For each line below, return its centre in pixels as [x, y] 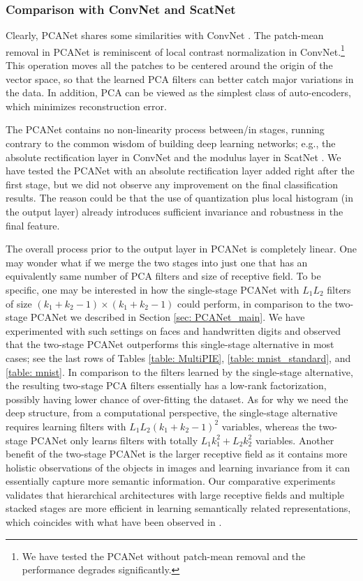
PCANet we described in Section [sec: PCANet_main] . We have [168, 317]
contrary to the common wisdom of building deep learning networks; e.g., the [171, 143]
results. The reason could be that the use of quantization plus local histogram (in [179, 198]
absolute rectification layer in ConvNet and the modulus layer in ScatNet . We [173, 157]
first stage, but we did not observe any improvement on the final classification [172, 184]
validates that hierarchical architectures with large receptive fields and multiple [175, 494]
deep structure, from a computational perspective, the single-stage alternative [172, 413]
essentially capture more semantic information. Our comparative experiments [171, 481]
